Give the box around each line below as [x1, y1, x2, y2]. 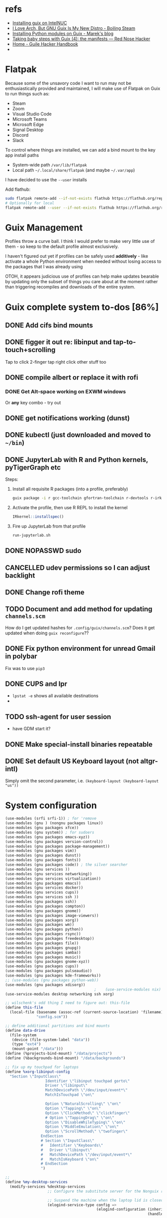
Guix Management [5, 222, 83, 233]
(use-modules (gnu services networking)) [5, 871, 92, 876]
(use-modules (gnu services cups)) [5, 890, 79, 895]
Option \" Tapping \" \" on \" [45, 1106, 101, 1111]
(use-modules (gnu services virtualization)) [5, 876, 101, 881]
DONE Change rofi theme [5, 588, 84, 597]
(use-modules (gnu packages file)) [5, 940, 79, 946]
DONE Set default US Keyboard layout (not [5, 757, 139, 765]
